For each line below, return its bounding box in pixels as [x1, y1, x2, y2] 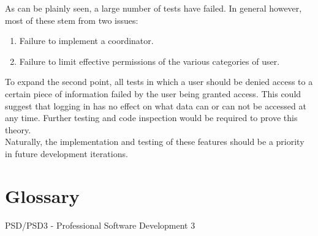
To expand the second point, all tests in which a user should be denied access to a [5, 75, 313, 88]
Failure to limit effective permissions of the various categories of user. [19, 54, 280, 67]
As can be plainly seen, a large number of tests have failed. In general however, [5, 2, 302, 14]
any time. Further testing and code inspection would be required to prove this [5, 111, 298, 124]
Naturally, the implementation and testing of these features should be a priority [5, 135, 305, 148]
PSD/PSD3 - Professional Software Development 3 [5, 218, 195, 231]
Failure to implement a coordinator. [19, 34, 154, 47]
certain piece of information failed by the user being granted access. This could [5, 87, 301, 100]
